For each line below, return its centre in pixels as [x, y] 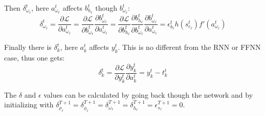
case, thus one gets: [35, 58]
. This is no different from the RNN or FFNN [189, 47]
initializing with [29, 105]
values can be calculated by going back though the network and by [148, 94]
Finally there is [28, 47]
